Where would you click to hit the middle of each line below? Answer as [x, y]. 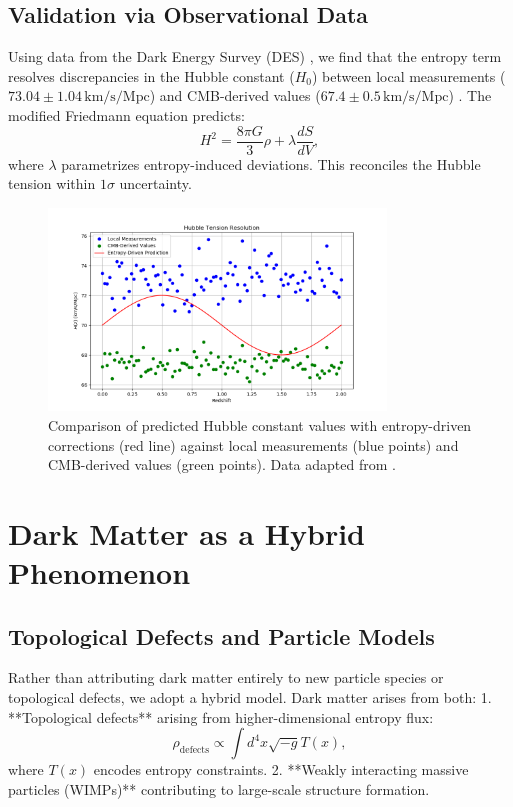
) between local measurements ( [409, 75]
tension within [52, 183]
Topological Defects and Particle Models [221, 635]
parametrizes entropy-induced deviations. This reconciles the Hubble [271, 163]
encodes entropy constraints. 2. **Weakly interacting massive [281, 769]
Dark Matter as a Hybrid [187, 532]
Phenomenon [99, 572]
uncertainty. [155, 183]
